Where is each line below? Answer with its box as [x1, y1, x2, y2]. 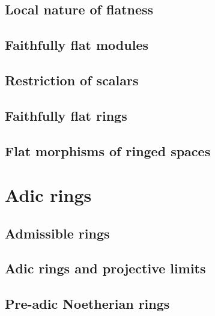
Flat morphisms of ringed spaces [5, 141, 211, 160]
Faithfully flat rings [5, 106, 127, 124]
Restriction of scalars [5, 70, 139, 89]
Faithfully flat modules [5, 35, 149, 54]
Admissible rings [5, 223, 110, 242]
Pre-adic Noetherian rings [5, 294, 170, 313]
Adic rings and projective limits [5, 259, 206, 278]
